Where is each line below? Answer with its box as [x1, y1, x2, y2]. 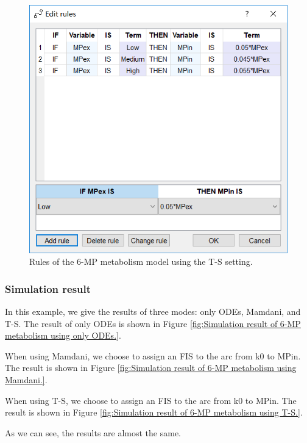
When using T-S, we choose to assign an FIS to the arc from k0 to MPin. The [5, 394, 297, 406]
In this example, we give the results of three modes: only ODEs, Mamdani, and [5, 305, 301, 318]
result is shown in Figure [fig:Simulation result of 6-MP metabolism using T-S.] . [5, 406, 303, 419]
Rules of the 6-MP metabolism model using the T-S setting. [29, 255, 253, 268]
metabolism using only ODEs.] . [5, 329, 121, 342]
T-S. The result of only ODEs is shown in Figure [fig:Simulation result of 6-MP [5, 317, 301, 330]
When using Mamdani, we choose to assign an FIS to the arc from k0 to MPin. [5, 349, 301, 362]
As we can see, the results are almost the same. [5, 426, 182, 439]
